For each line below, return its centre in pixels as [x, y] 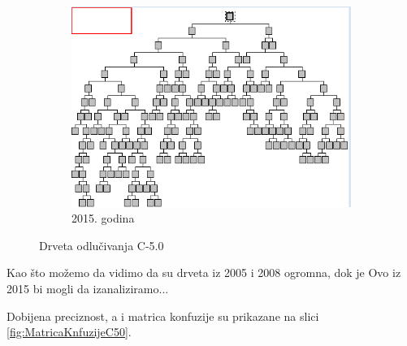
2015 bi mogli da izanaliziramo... [88, 288]
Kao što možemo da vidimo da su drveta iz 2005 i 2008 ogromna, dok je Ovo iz [204, 272]
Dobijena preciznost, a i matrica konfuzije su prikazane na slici [163, 316]
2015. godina [103, 218]
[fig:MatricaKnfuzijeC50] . [69, 332]
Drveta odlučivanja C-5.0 [102, 245]
